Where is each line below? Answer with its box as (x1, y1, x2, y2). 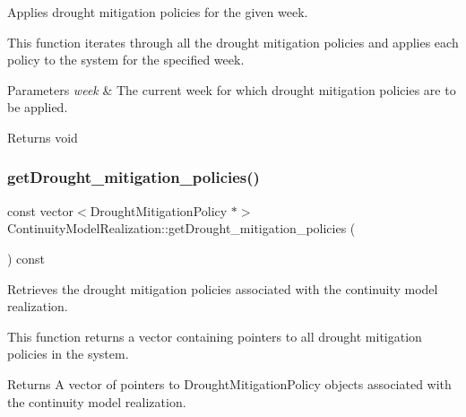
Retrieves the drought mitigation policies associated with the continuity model (7, 279, 438, 298)
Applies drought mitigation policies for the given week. (7, 3, 308, 21)
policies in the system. (7, 344, 129, 363)
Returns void (7, 127, 78, 146)
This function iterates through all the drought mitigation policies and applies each (7, 32, 459, 51)
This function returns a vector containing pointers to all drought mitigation (7, 326, 422, 345)
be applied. (7, 98, 68, 117)
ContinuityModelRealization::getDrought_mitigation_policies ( (7, 219, 356, 238)
